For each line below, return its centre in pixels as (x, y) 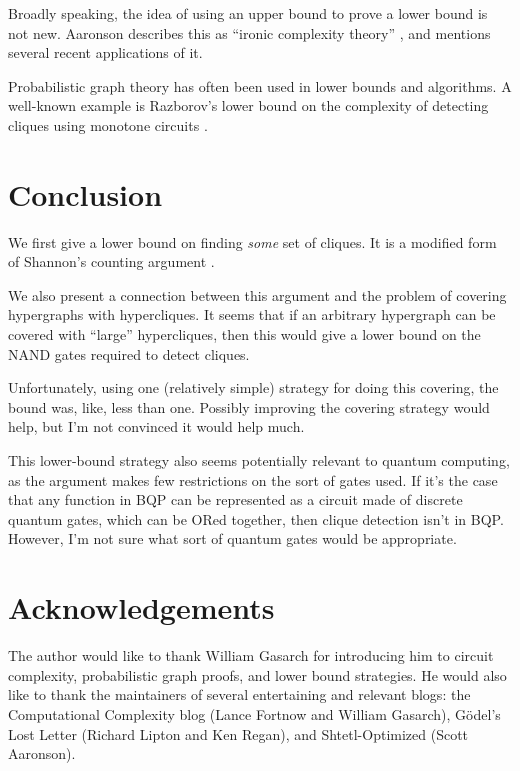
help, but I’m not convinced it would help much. (156, 426)
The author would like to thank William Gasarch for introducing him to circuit (251, 655)
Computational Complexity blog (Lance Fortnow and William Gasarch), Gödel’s (254, 713)
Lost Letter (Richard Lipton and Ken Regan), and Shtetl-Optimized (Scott (238, 733)
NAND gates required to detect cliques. (129, 353)
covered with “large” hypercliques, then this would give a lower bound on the (244, 334)
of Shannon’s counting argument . (111, 261)
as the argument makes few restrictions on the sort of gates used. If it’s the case (253, 479)
